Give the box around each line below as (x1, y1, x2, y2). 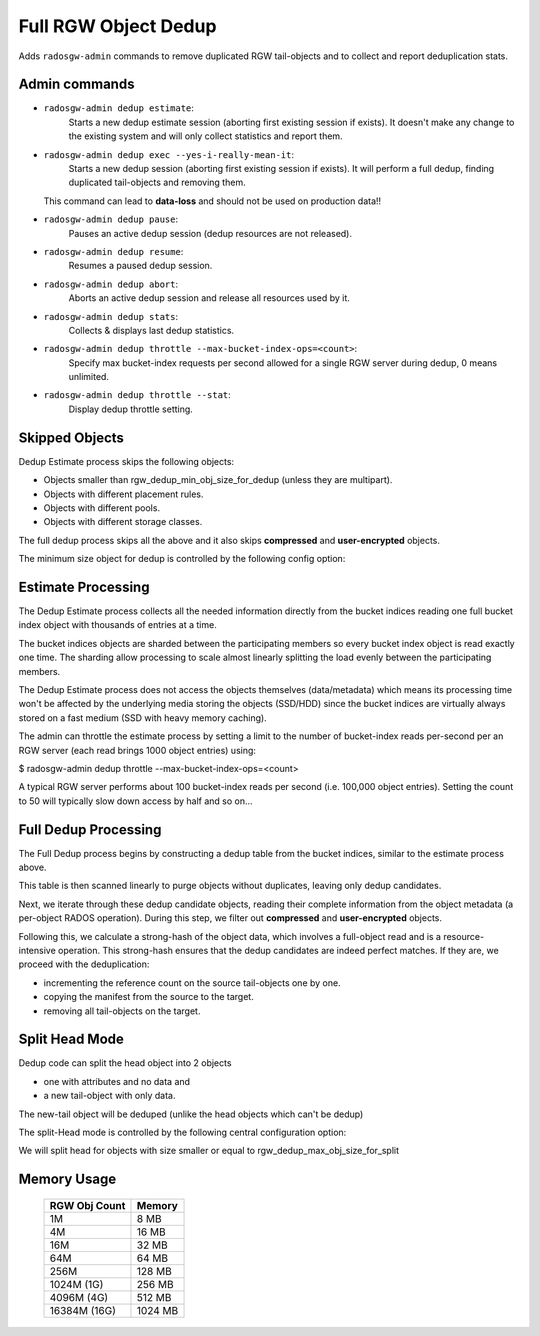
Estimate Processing (18, 578, 150, 595)
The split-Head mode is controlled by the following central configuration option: (18, 1126, 347, 1138)
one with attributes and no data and (43, 1075, 190, 1087)
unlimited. (68, 371, 110, 383)
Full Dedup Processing (18, 821, 162, 838)
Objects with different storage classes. (43, 516, 203, 528)
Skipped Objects (18, 429, 125, 446)
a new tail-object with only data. (43, 1090, 176, 1102)
